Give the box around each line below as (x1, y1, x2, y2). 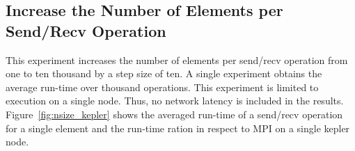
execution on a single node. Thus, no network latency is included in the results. (6, 93, 344, 108)
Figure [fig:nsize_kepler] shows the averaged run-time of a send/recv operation (6, 106, 343, 121)
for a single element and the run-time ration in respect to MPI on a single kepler (6, 120, 350, 135)
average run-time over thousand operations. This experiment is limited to (6, 79, 319, 94)
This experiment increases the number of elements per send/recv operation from (6, 52, 348, 67)
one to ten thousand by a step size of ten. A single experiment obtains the (6, 66, 322, 81)
